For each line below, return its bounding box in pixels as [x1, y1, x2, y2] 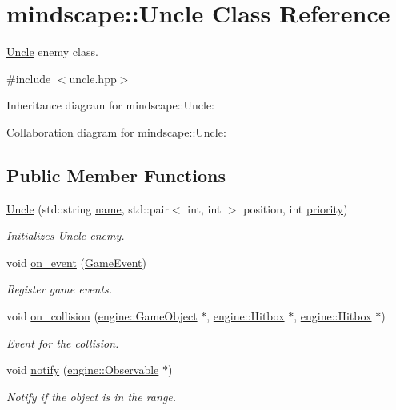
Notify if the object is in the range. [6, 388, 177, 404]
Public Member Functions [6, 162, 226, 187]
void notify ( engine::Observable [6, 361, 159, 378]
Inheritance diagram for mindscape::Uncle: [6, 97, 214, 113]
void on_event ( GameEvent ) [6, 253, 146, 270]
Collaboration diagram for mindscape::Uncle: [6, 123, 226, 140]
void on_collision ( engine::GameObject [6, 308, 198, 324]
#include [6, 70, 51, 86]
